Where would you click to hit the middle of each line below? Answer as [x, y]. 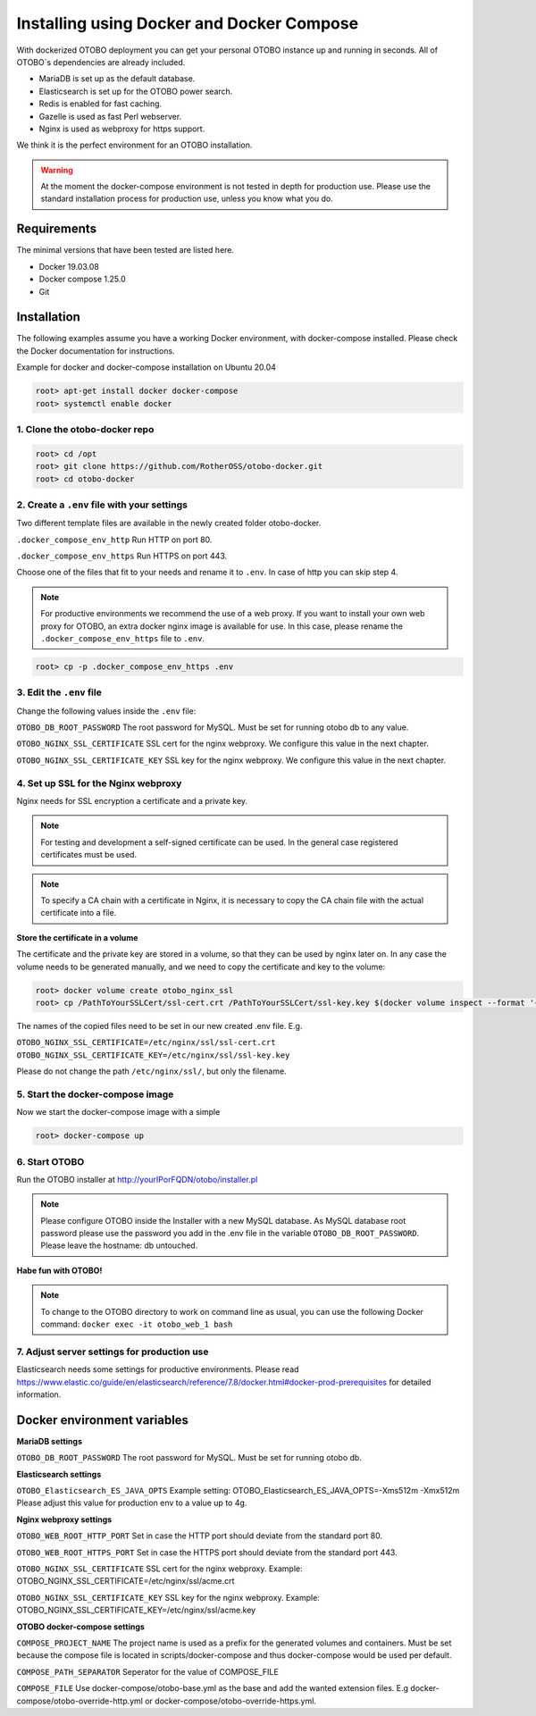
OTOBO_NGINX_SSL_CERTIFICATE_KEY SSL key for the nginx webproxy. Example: [168, 1597]
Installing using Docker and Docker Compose [188, 23]
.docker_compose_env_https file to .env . [123, 638]
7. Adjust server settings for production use [113, 1352]
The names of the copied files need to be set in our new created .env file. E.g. [159, 1025]
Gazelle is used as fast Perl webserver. [110, 116]
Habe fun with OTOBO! [59, 1270]
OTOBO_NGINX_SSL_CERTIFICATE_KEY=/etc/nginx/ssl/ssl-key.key [153, 1055]
